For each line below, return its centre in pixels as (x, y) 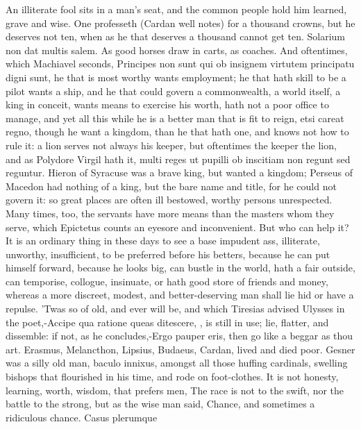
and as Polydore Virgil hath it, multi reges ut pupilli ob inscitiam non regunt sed (178, 159)
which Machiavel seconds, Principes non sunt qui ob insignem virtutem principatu (180, 64)
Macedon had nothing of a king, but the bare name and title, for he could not (171, 186)
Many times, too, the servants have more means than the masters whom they (170, 213)
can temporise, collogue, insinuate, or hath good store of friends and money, (167, 281)
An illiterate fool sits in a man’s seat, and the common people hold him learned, (176, 9)
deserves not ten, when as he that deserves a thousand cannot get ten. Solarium (175, 36)
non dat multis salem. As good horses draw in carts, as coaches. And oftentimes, (177, 50)
